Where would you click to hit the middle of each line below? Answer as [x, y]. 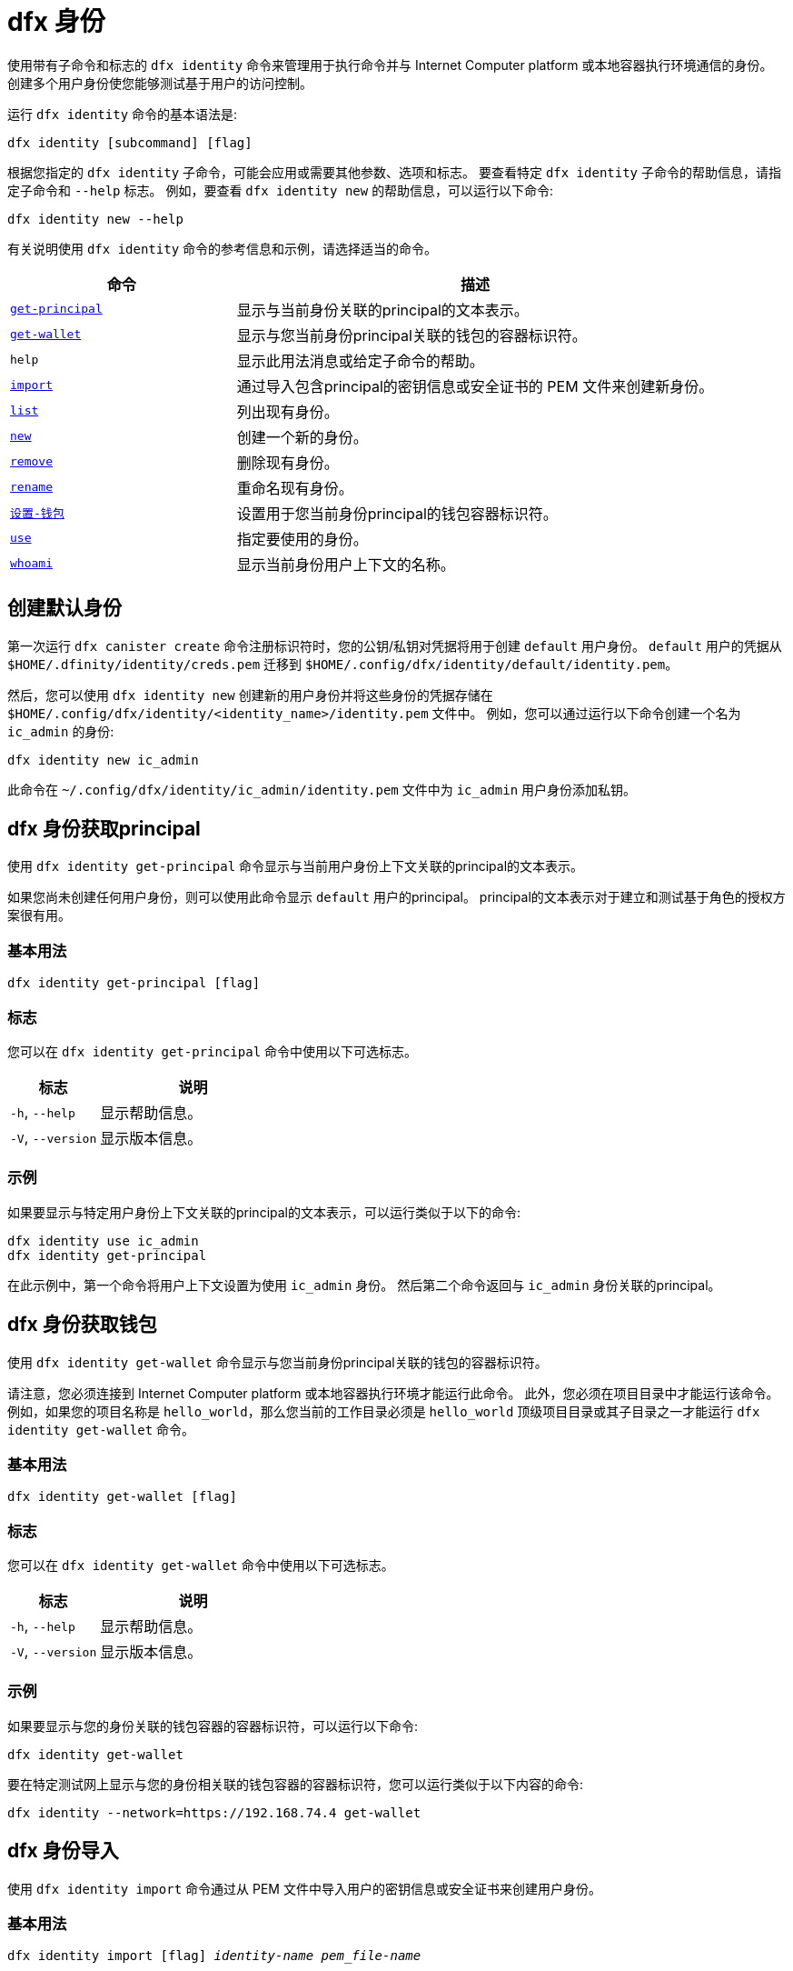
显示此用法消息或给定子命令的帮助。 [360, 360]
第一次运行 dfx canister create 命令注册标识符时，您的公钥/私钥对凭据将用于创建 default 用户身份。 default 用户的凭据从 [395, 645]
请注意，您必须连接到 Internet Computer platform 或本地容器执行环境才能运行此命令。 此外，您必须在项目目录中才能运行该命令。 [393, 1393]
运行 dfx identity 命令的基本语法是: [123, 114]
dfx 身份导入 [63, 1851]
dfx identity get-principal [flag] [134, 983]
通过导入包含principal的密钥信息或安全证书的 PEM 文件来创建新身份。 [475, 386]
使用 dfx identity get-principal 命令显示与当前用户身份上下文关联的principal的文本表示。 [296, 866]
